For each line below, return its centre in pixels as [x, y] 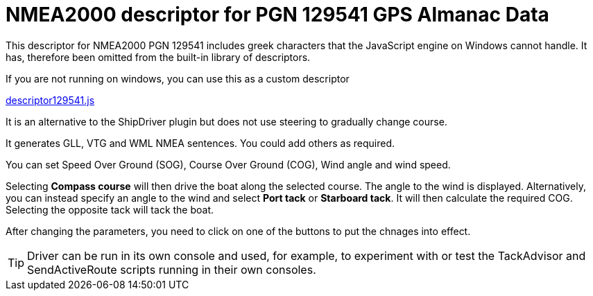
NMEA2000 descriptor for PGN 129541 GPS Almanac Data [277, 15]
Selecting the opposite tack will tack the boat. [110, 209]
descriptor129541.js [50, 100]
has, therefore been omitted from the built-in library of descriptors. [158, 57]
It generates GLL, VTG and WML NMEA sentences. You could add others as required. [200, 143]
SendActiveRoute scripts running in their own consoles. [172, 269]
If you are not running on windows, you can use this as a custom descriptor [178, 78]
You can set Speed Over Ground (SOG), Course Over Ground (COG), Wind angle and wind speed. [228, 164]
